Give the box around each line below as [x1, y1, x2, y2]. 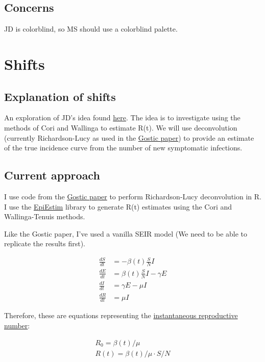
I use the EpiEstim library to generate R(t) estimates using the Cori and [4, 201, 232, 212]
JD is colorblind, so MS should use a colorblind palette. [4, 23, 178, 34]
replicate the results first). [4, 238, 86, 249]
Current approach [4, 167, 100, 183]
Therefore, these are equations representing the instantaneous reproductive [4, 310, 238, 321]
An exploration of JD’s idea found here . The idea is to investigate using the [4, 112, 240, 123]
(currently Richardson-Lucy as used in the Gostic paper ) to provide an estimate [4, 132, 254, 143]
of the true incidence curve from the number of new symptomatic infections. [4, 142, 243, 153]
